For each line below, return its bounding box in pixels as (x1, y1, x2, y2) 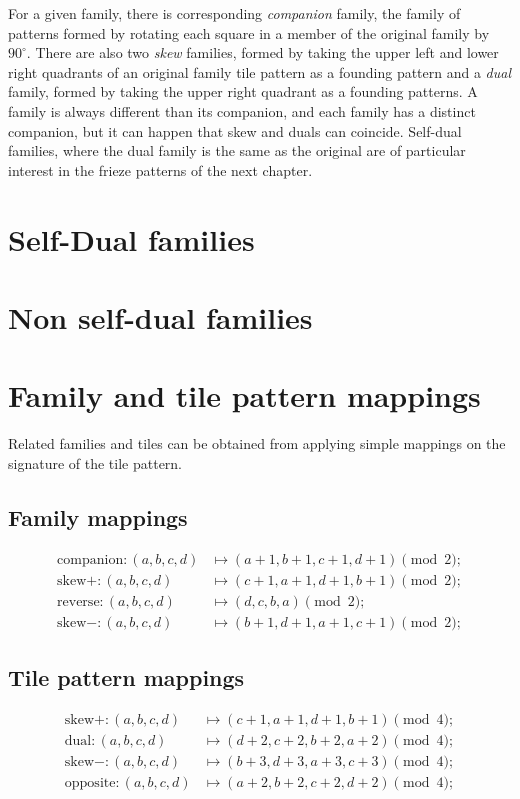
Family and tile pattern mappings (8, 375, 481, 416)
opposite (64, 776, 116, 791)
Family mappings (8, 501, 188, 532)
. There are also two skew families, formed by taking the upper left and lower (26, 42, 499, 63)
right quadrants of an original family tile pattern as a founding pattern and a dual (8, 61, 512, 82)
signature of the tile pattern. (8, 452, 183, 473)
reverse (57, 594, 100, 609)
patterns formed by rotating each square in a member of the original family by (8, 22, 490, 43)
